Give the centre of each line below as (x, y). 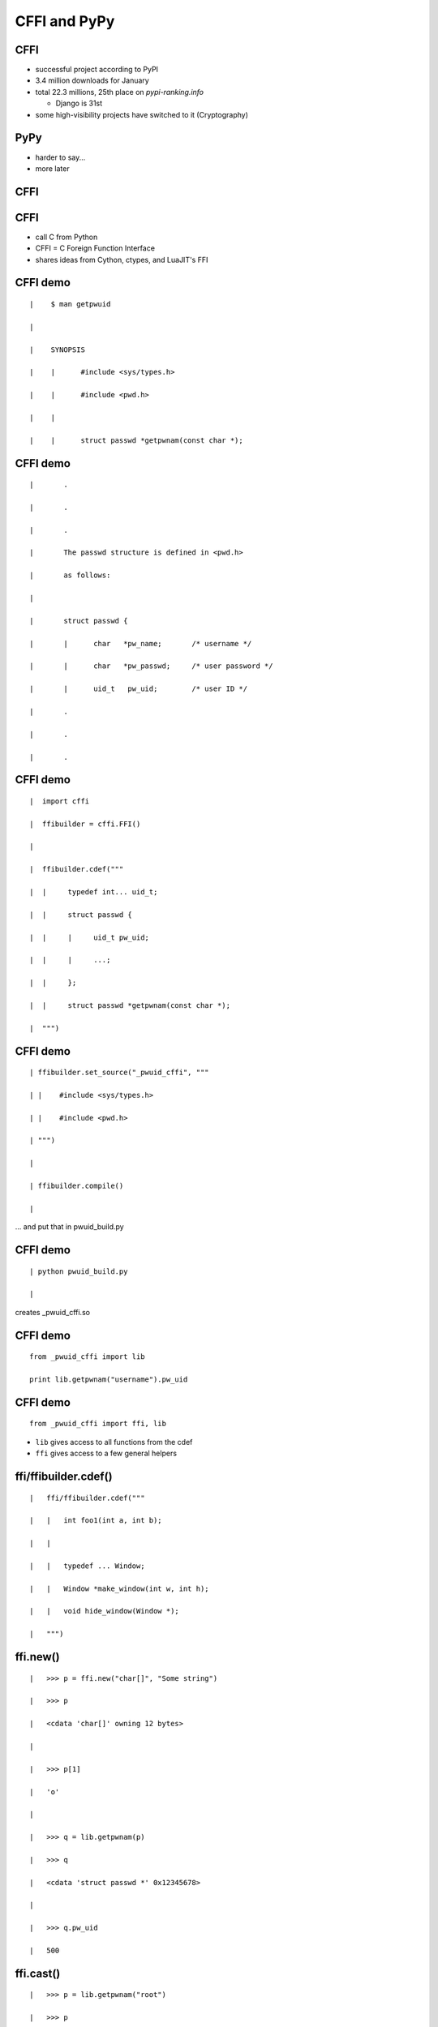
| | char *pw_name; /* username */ (141, 643)
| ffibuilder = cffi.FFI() (85, 824)
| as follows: (70, 575)
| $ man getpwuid (70, 304)
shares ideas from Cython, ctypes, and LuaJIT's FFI (122, 259)
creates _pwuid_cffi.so (53, 1312)
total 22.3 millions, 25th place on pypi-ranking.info (120, 92)
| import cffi (60, 801)
